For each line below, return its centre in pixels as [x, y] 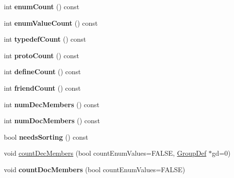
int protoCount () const [42, 55]
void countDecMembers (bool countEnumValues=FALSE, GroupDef [105, 153]
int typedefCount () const [45, 39]
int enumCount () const [42, 6]
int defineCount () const [42, 72]
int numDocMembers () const [52, 121]
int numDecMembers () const [52, 104]
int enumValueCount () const [51, 23]
